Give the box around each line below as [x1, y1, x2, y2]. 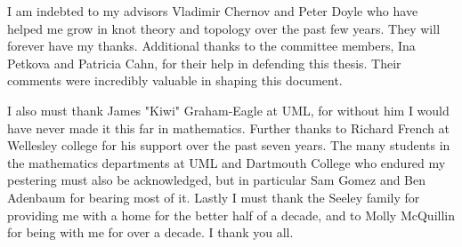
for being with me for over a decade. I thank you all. [7, 223, 294, 242]
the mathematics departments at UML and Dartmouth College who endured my [7, 153, 446, 171]
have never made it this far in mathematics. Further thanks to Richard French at [7, 118, 450, 137]
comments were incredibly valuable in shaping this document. [7, 71, 343, 90]
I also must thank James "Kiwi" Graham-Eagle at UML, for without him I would [7, 100, 450, 119]
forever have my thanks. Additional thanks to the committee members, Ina [7, 36, 416, 55]
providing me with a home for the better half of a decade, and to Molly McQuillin [7, 205, 455, 224]
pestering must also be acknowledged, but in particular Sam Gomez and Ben [7, 171, 426, 189]
